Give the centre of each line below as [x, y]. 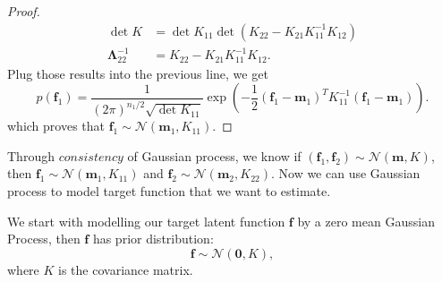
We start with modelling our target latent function [146, 221]
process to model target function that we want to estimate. [169, 190]
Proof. [24, 11]
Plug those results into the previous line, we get [138, 73]
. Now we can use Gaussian [345, 173]
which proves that [56, 126]
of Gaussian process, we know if [214, 155]
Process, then [44, 239]
